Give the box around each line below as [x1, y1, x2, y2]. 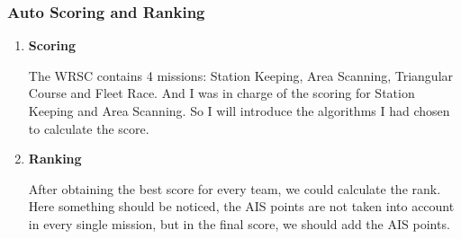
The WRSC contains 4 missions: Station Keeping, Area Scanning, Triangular [28, 66, 454, 84]
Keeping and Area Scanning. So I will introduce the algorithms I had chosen [28, 102, 450, 119]
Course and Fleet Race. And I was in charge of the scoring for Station [28, 84, 415, 102]
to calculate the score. [28, 119, 149, 137]
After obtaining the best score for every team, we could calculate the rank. [28, 179, 441, 198]
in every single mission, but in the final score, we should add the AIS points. [28, 214, 450, 233]
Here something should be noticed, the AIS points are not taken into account [28, 197, 455, 216]
